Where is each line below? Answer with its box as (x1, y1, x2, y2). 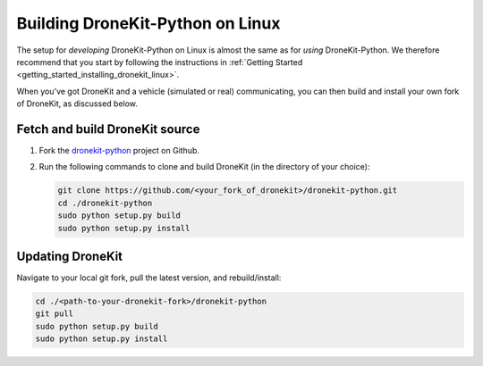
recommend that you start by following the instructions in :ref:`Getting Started (16, 56, 303, 67)
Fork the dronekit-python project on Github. (38, 146, 200, 156)
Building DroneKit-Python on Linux (16, 13, 281, 33)
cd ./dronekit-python (57, 197, 153, 208)
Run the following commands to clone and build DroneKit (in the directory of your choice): (38, 162, 370, 172)
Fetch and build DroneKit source (16, 121, 200, 137)
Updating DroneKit (16, 248, 123, 263)
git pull (35, 309, 74, 319)
